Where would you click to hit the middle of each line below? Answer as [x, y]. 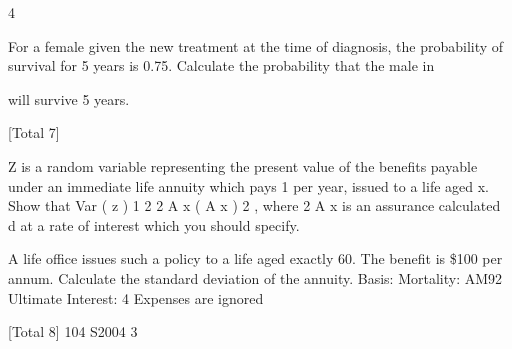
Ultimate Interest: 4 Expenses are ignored [136, 297]
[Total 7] [34, 132]
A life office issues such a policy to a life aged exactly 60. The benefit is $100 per [255, 258]
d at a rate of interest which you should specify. [154, 224]
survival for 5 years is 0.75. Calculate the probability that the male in [221, 65]
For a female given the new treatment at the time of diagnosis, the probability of [256, 45]
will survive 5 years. [69, 98]
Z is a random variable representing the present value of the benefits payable [243, 165]
